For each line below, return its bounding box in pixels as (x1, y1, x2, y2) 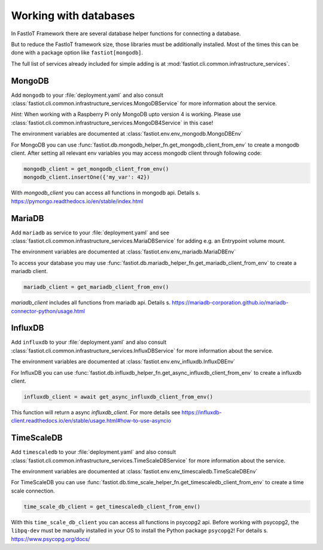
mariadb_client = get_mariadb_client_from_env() (23, 284, 169, 291)
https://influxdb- (181, 408, 223, 415)
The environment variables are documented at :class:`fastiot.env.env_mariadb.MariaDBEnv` (11, 248, 236, 255)
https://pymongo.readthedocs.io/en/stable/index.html (11, 197, 144, 204)
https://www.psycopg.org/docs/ (11, 535, 90, 542)
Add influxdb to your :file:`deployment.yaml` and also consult (11, 338, 167, 346)
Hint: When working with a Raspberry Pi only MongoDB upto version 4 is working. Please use (11, 111, 242, 118)
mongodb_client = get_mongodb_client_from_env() (23, 165, 169, 172)
